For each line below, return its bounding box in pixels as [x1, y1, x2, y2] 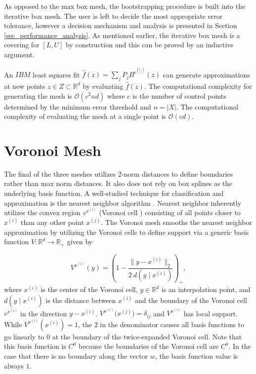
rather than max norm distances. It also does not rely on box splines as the [4, 178, 232, 188]
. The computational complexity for [144, 80, 252, 91]
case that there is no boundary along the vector [4, 351, 148, 361]
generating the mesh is [4, 90, 72, 101]
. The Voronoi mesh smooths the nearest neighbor [101, 217, 252, 227]
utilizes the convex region [4, 207, 81, 218]
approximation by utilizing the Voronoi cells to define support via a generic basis [4, 226, 249, 237]
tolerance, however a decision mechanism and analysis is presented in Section [4, 20, 237, 31]
